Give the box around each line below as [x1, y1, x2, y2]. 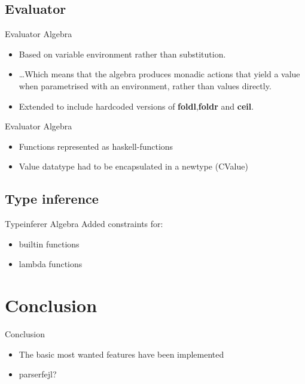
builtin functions [19, 237, 80, 250]
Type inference [5, 189, 99, 208]
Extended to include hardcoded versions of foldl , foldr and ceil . [19, 99, 254, 112]
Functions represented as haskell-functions [19, 140, 173, 152]
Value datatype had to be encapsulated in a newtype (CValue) [19, 160, 248, 173]
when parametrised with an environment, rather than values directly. [19, 79, 272, 92]
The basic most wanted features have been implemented [19, 347, 224, 360]
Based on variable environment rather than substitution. [19, 47, 226, 60]
